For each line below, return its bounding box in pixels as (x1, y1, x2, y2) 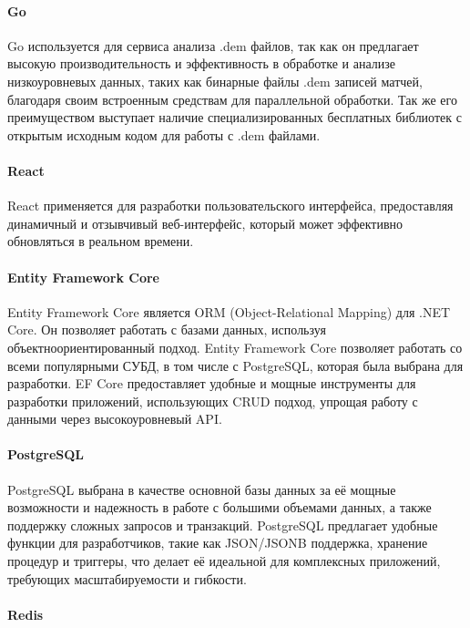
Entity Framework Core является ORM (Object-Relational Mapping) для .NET (7, 302, 451, 321)
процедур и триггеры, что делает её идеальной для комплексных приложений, (7, 551, 441, 571)
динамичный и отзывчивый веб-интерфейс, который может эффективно (7, 213, 404, 232)
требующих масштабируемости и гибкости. (7, 569, 247, 588)
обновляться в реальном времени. (7, 232, 194, 251)
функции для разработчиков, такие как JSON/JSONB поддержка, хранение (7, 533, 428, 552)
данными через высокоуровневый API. (7, 409, 222, 428)
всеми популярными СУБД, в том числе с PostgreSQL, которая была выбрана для (7, 355, 464, 375)
